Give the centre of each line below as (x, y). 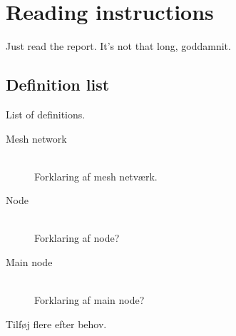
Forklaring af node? (77, 238)
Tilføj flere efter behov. (56, 324)
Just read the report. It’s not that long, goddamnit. (118, 46)
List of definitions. (46, 114)
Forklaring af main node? (89, 300)
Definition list (58, 85)
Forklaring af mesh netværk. (96, 176)
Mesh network (36, 138)
